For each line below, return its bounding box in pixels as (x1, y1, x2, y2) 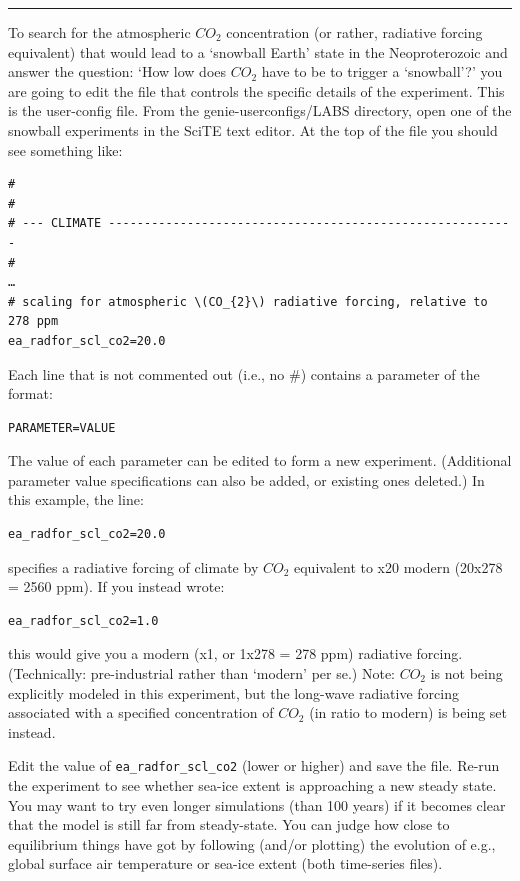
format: (8, 383, 53, 404)
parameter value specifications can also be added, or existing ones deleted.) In (8, 469, 485, 490)
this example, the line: (8, 489, 144, 510)
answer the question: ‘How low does (8, 61, 227, 82)
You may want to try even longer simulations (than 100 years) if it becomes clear (8, 794, 506, 815)
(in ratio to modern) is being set (309, 702, 508, 723)
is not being (430, 663, 503, 684)
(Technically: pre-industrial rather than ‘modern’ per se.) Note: (8, 663, 395, 684)
